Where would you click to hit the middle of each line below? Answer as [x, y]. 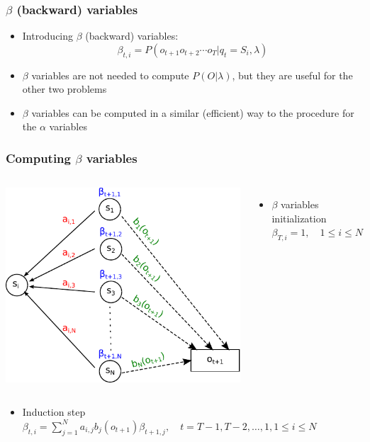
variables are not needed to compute [110, 75]
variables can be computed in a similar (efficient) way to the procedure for [193, 112]
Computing [38, 158]
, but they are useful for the [292, 75]
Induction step [54, 412]
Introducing [48, 36]
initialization [299, 218]
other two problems [65, 89]
